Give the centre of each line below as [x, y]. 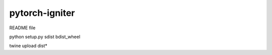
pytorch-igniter [42, 13]
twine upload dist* [28, 46]
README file [22, 28]
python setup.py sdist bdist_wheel [45, 37]
